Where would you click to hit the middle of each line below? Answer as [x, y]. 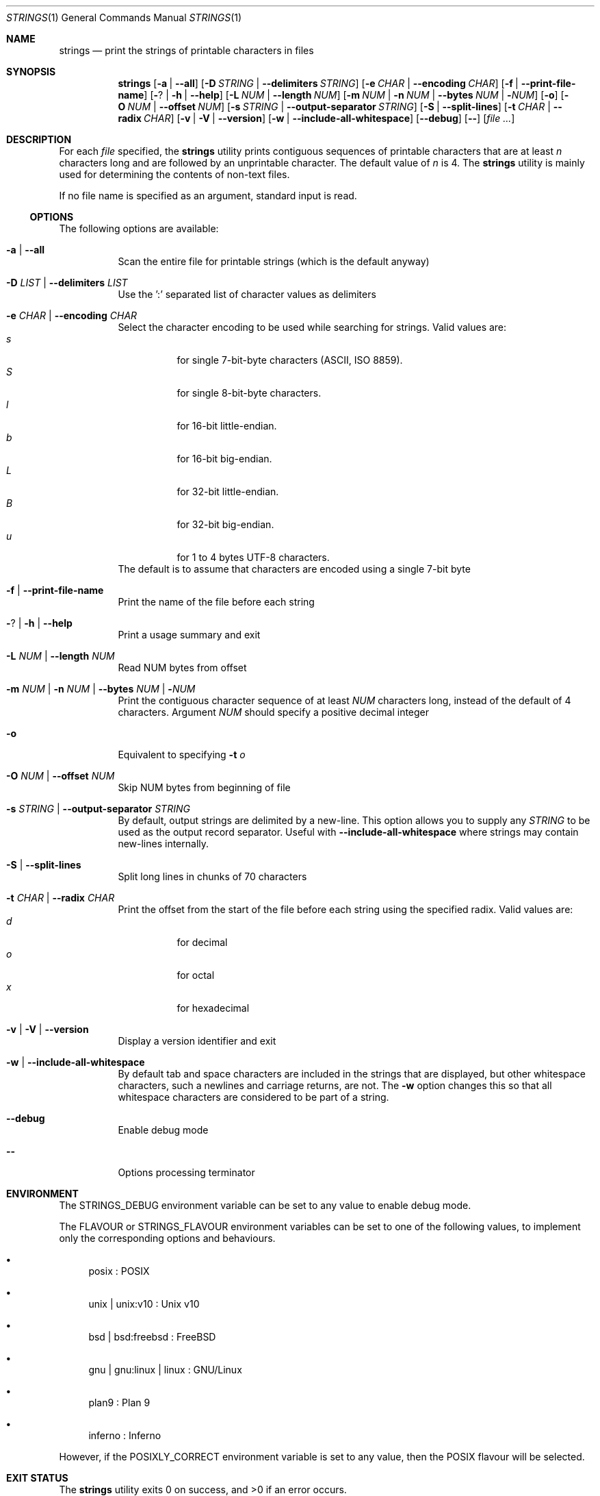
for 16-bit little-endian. [227, 426]
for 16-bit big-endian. [224, 459]
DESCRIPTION [39, 139]
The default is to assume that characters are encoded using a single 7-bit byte [294, 569]
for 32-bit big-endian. [225, 524]
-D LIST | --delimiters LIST [67, 283]
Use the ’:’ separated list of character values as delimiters [247, 294]
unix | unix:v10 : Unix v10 [144, 1304]
